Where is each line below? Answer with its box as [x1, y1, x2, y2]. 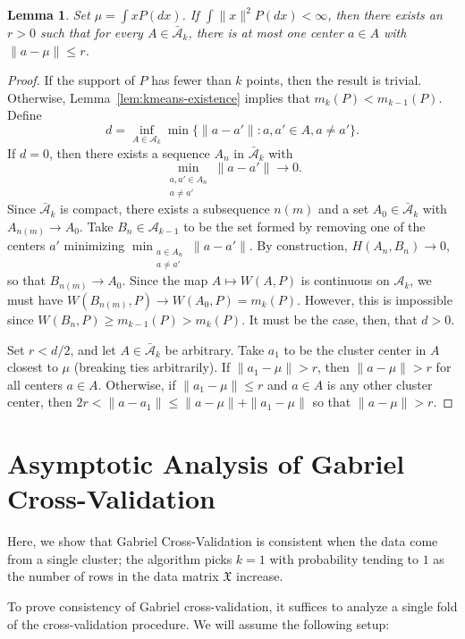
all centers [7, 374, 63, 393]
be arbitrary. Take [165, 340, 265, 358]
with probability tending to [269, 549, 418, 568]
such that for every [39, 23, 143, 41]
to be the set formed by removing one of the [183, 216, 426, 235]
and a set [318, 199, 369, 218]
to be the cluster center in [283, 340, 427, 358]
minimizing [63, 236, 125, 255]
